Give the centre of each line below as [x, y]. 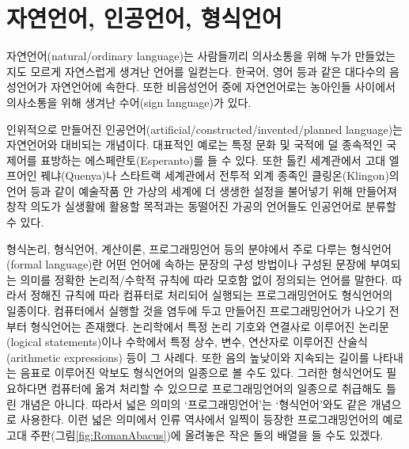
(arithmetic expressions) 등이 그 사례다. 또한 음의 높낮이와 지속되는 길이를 [188, 357]
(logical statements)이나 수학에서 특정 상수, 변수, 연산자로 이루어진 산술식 [187, 342]
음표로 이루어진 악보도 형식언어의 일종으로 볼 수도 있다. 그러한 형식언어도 [201, 373]
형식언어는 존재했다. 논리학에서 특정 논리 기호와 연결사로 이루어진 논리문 [210, 326]
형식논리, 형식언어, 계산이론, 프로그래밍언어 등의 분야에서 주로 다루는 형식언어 [199, 248]
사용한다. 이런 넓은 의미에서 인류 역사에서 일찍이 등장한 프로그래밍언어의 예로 [212, 419]
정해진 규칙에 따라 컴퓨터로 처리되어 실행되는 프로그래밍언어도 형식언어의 [212, 295]
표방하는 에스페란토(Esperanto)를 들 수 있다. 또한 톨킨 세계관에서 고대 [213, 160]
